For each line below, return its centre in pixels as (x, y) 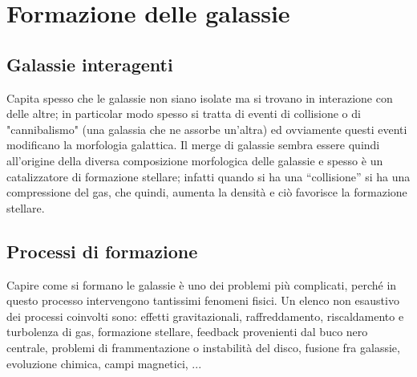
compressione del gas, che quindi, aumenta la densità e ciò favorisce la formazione (207, 192)
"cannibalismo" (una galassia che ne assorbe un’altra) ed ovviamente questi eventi (207, 129)
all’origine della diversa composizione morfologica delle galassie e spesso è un (195, 160)
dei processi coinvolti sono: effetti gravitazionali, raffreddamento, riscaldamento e (205, 316)
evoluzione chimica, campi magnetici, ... (104, 363)
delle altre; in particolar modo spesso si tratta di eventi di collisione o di (184, 114)
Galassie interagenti (90, 64)
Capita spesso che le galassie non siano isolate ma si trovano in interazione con (200, 97)
